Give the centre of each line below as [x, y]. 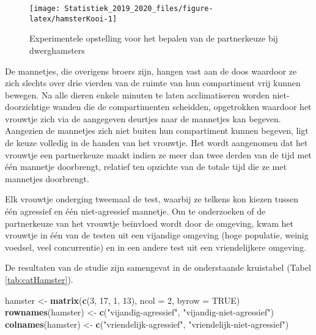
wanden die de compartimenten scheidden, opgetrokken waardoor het [182, 107]
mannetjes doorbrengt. [47, 178]
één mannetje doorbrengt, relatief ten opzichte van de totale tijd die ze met [146, 167]
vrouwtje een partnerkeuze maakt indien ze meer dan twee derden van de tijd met [158, 154]
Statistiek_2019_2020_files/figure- [139, 9]
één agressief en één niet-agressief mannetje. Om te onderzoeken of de [135, 211]
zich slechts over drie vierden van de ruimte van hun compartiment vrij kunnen [153, 83]
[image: [45, 9]
